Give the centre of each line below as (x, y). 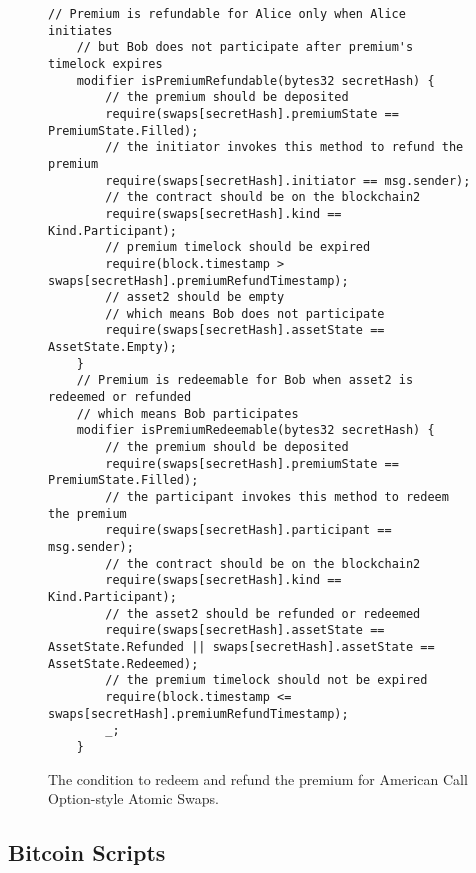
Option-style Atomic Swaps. (133, 798)
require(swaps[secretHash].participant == (248, 530)
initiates (80, 30)
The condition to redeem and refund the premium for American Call (258, 778)
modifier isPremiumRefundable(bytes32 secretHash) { (255, 80)
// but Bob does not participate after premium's (245, 47)
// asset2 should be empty (195, 297)
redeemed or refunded (120, 397)
